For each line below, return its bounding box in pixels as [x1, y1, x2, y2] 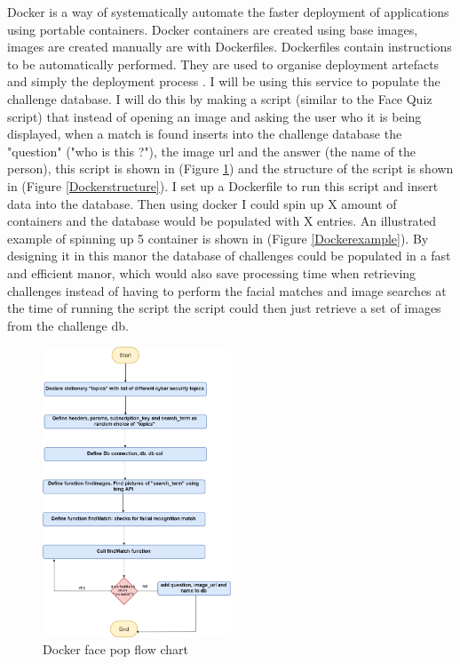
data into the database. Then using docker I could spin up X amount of [7, 194, 397, 212]
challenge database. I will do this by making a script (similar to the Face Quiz [7, 89, 432, 108]
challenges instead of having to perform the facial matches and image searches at [7, 281, 447, 300]
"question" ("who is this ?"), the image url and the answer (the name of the [7, 141, 416, 160]
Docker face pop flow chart [43, 640, 188, 659]
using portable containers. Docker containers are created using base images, [7, 20, 418, 38]
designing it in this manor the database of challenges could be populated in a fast [7, 246, 451, 265]
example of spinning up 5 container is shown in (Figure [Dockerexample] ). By [7, 228, 429, 247]
